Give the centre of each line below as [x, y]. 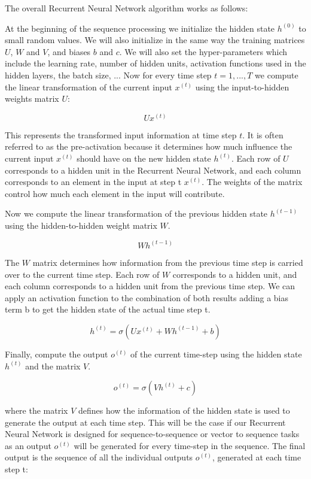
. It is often [263, 134]
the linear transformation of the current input [89, 87]
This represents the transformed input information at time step [121, 134]
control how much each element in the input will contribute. [115, 193]
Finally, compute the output [57, 354]
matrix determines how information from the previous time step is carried [168, 262]
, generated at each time [257, 457]
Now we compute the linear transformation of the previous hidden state [136, 213]
